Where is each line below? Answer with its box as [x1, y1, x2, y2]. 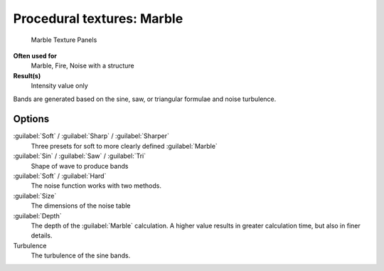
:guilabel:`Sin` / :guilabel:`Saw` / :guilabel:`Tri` [13, 152, 146, 160]
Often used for [13, 51, 57, 60]
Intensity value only [31, 82, 88, 90]
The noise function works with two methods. [31, 181, 162, 190]
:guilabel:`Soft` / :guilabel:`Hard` [13, 171, 107, 180]
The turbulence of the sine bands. [31, 251, 131, 260]
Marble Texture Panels [31, 36, 97, 44]
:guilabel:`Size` [13, 191, 57, 200]
